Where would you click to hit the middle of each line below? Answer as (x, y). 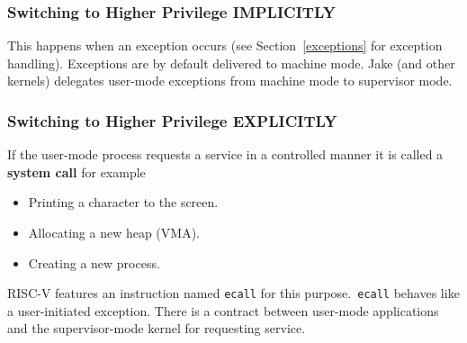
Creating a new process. (94, 262)
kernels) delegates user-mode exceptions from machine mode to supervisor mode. (230, 81)
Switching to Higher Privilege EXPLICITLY (172, 120)
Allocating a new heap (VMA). (114, 232)
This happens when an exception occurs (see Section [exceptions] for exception (225, 45)
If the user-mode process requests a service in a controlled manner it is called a (225, 154)
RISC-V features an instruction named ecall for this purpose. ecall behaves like (233, 293)
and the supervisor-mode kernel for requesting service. (157, 328)
